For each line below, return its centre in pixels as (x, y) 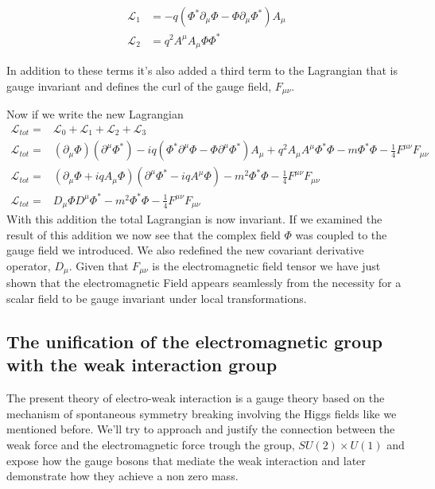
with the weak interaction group (142, 365)
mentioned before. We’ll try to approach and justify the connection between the (201, 429)
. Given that (99, 265)
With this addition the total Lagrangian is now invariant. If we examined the (194, 219)
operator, (29, 265)
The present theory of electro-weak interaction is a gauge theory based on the (196, 398)
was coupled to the (341, 234)
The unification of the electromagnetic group (194, 341)
